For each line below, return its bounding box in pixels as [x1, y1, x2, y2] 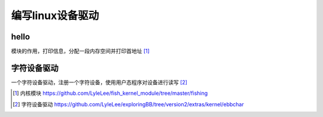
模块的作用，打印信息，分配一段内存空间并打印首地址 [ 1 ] [11, 48, 150, 55]
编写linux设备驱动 [11, 9, 99, 22]
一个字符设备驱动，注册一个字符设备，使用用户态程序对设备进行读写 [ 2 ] [11, 78, 188, 86]
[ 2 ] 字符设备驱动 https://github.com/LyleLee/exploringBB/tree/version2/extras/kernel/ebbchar [13, 100, 245, 107]
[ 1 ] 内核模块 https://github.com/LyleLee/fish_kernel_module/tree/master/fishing [13, 90, 208, 97]
